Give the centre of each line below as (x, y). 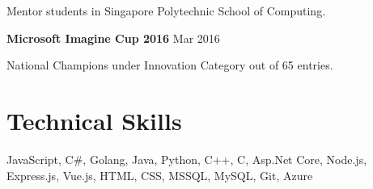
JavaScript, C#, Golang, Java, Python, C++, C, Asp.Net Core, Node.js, (187, 159)
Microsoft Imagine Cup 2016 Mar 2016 (113, 38)
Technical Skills (94, 120)
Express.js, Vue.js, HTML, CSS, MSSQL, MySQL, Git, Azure (160, 175)
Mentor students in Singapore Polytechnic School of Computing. (166, 10)
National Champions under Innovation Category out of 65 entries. (170, 65)
